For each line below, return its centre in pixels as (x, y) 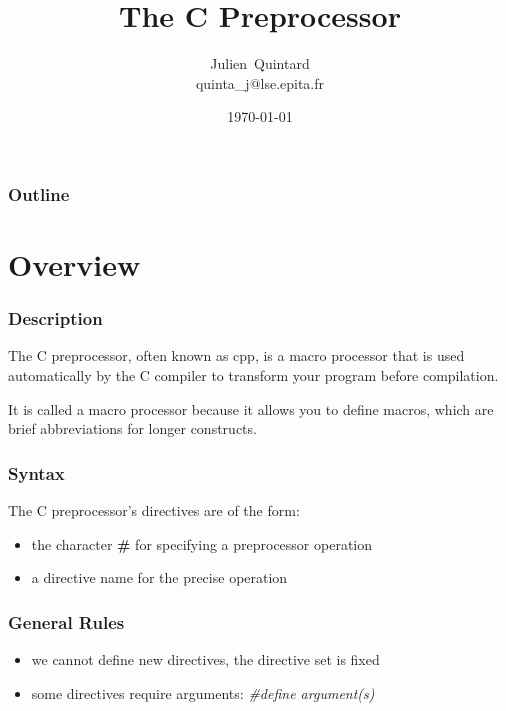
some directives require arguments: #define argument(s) (203, 692)
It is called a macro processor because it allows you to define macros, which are (251, 408)
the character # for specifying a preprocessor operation (202, 543)
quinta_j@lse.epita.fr (260, 82)
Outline (39, 193)
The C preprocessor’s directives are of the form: (154, 510)
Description (55, 318)
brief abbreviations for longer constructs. (132, 428)
